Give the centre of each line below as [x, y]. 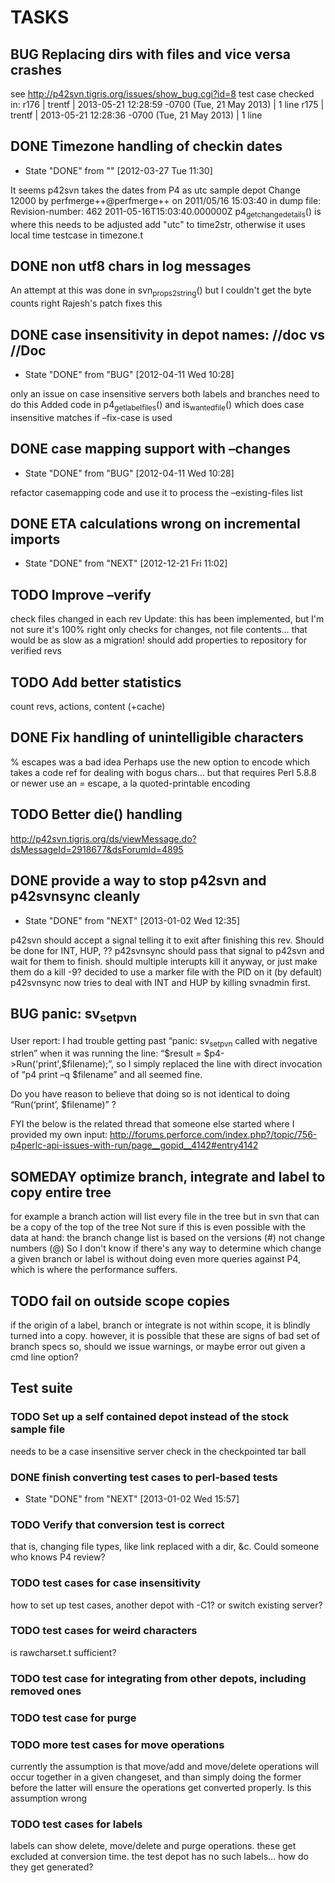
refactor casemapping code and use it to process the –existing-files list [156, 492]
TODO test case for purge [73, 1718]
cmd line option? [44, 1357]
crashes [36, 69]
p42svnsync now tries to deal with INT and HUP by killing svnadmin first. [160, 982]
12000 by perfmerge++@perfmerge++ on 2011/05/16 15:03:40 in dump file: [166, 200]
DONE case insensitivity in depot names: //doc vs [168, 334]
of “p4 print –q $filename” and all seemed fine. [106, 1075]
